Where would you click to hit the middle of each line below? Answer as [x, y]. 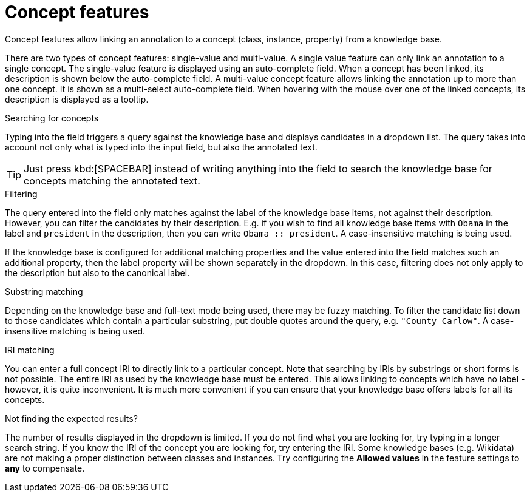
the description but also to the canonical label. [97, 272]
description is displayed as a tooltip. [77, 99]
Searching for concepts [52, 118]
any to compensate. [45, 468]
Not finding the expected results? [71, 418]
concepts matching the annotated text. [112, 181]
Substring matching [44, 291]
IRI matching [30, 350]
